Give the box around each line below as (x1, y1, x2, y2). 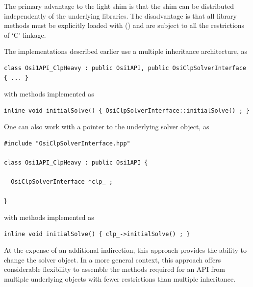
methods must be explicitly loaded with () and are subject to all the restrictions (4, 20, 245, 30)
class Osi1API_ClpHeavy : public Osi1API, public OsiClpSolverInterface (4, 64, 246, 72)
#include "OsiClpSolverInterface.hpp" (4, 140, 130, 147)
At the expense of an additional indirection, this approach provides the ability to (4, 245, 247, 255)
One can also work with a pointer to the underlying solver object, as (4, 121, 209, 132)
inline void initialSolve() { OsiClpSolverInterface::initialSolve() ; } (4, 107, 250, 114)
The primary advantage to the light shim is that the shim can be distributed (4, 1, 234, 11)
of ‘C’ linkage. (4, 29, 46, 40)
